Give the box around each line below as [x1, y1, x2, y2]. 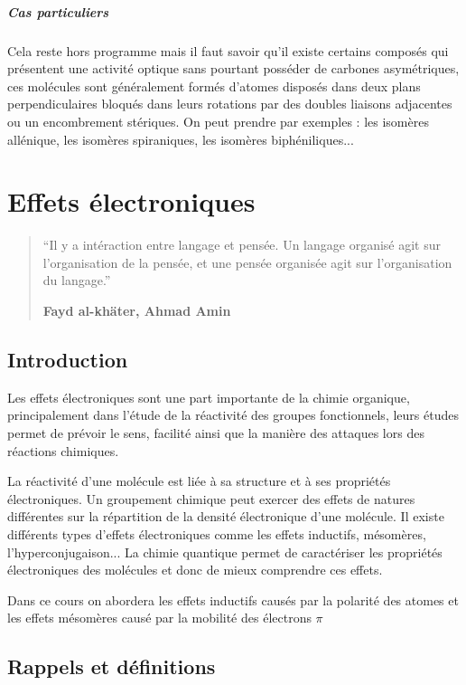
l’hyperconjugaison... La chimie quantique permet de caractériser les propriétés [7, 542, 443, 561]
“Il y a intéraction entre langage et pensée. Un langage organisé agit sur [42, 235, 441, 254]
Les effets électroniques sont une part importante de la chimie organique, [7, 387, 410, 406]
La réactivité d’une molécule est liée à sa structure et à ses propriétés [7, 471, 391, 490]
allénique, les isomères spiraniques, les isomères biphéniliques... [7, 129, 354, 148]
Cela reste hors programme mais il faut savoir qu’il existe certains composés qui [7, 41, 449, 60]
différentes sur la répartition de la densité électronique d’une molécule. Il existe [7, 507, 444, 526]
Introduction [7, 346, 128, 374]
